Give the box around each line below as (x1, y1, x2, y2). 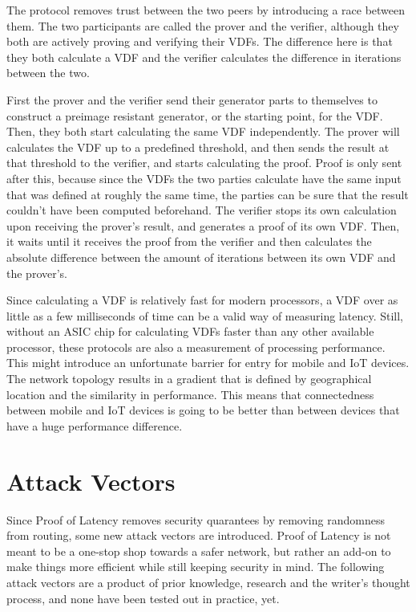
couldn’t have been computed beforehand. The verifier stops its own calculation (6, 202, 397, 218)
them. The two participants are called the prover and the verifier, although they (6, 17, 399, 34)
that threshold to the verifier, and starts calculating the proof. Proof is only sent (6, 154, 402, 171)
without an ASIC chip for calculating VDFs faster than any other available (6, 323, 374, 340)
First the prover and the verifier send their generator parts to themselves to (6, 91, 378, 108)
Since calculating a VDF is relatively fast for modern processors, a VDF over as (6, 292, 398, 308)
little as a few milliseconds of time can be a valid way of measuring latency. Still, (6, 307, 403, 324)
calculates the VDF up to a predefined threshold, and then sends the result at (6, 138, 390, 155)
